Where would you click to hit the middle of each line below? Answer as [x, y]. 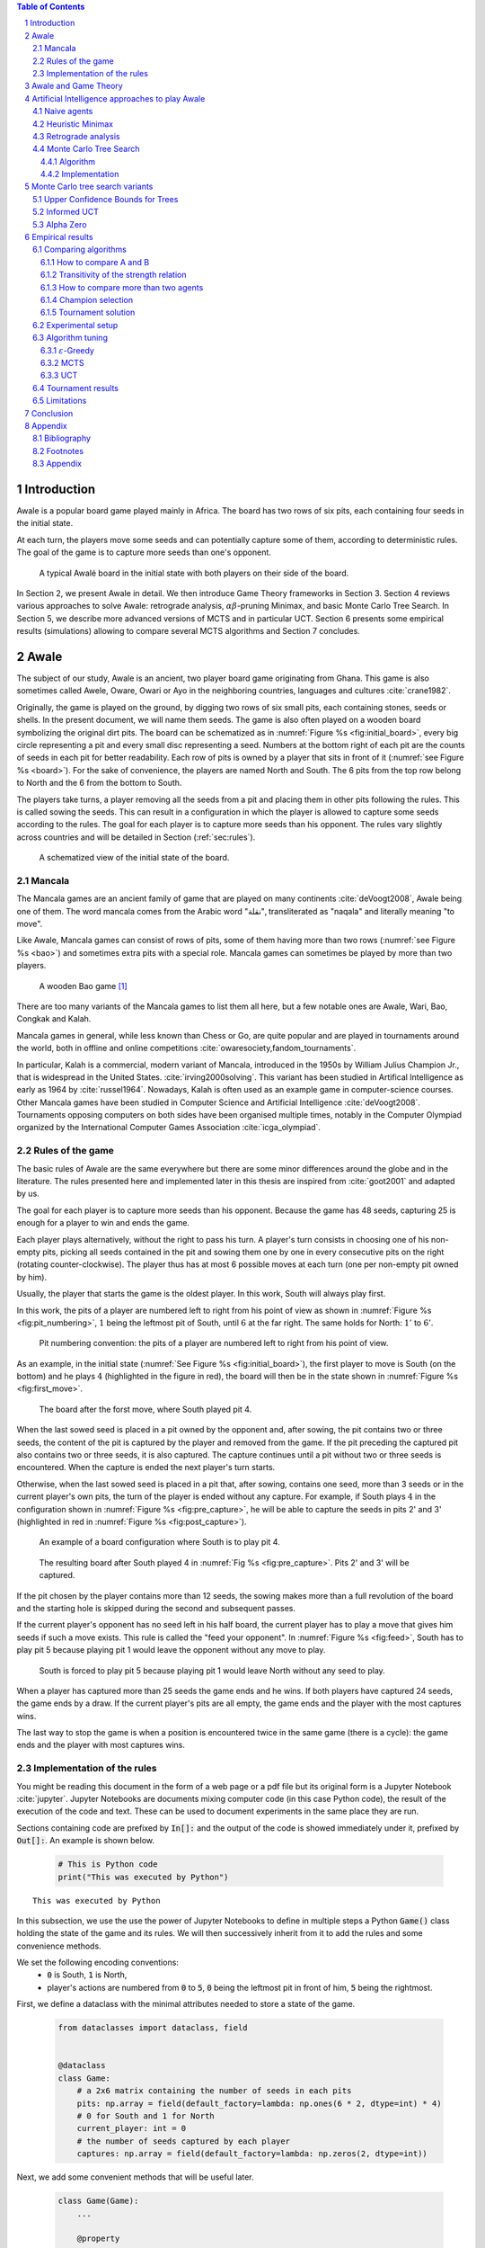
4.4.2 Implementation [80, 174]
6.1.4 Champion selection [87, 299]
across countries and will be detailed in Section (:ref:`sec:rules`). [136, 837]
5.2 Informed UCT [66, 212]
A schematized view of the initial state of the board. [134, 858]
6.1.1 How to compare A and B [95, 262]
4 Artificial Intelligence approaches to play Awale [115, 98]
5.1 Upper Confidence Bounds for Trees [106, 199]
